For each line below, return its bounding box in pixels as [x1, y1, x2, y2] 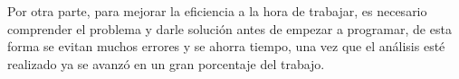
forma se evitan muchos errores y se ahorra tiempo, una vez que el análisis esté [7, 37, 445, 56]
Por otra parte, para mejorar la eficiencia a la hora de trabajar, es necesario [7, 2, 427, 20]
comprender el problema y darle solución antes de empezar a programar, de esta [7, 19, 452, 38]
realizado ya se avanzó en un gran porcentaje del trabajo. [7, 54, 325, 73]
